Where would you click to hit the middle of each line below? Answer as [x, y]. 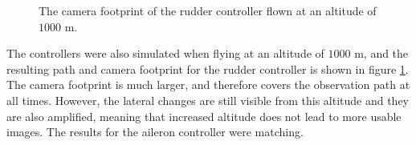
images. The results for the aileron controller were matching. [155, 132]
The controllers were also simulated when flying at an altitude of [165, 53]
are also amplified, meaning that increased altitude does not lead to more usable [204, 116]
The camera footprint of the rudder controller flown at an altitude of [208, 10]
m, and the [381, 53]
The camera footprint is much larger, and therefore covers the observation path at [208, 85]
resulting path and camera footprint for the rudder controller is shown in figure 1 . [208, 68]
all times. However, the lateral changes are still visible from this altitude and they [208, 100]
